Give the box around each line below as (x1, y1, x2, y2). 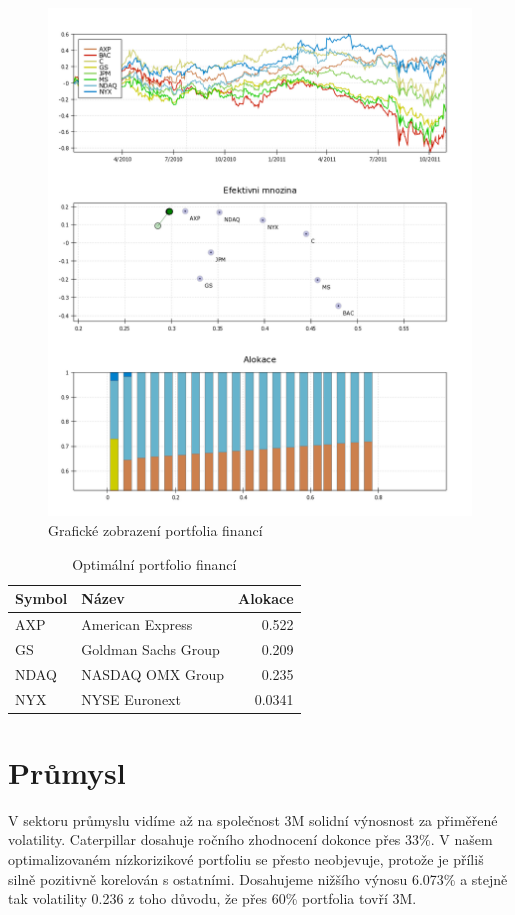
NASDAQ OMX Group (81, 663, 225, 684)
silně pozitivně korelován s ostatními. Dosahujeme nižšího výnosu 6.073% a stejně (8, 868, 508, 889)
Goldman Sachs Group (81, 638, 220, 659)
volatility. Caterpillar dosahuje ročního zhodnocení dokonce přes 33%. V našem (8, 829, 493, 850)
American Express (81, 614, 193, 635)
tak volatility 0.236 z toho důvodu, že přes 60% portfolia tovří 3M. (8, 888, 417, 909)
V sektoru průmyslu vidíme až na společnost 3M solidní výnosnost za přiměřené (8, 809, 498, 830)
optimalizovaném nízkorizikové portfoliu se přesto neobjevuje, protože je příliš (8, 848, 484, 869)
